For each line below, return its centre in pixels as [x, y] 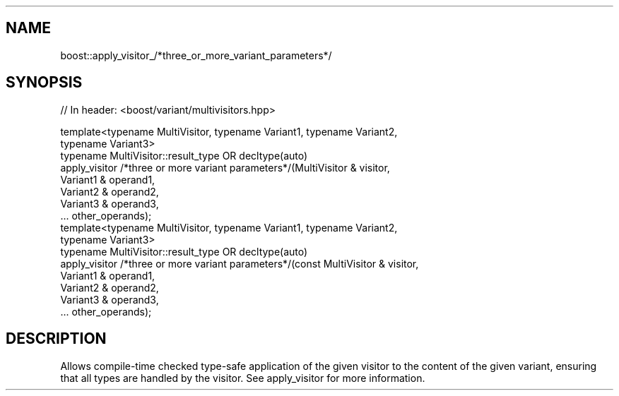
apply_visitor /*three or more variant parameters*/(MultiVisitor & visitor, [225, 167]
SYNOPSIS [44, 83]
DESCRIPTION [56, 339]
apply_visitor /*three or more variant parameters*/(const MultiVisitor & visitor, [240, 263]
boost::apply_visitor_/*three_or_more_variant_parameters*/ [196, 55]
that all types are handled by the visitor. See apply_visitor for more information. [243, 378]
